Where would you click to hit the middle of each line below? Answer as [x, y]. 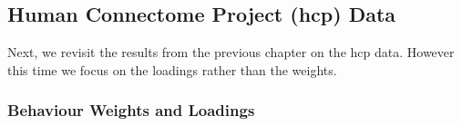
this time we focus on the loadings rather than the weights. [172, 69]
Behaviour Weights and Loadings [131, 110]
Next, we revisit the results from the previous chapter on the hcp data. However [231, 52]
